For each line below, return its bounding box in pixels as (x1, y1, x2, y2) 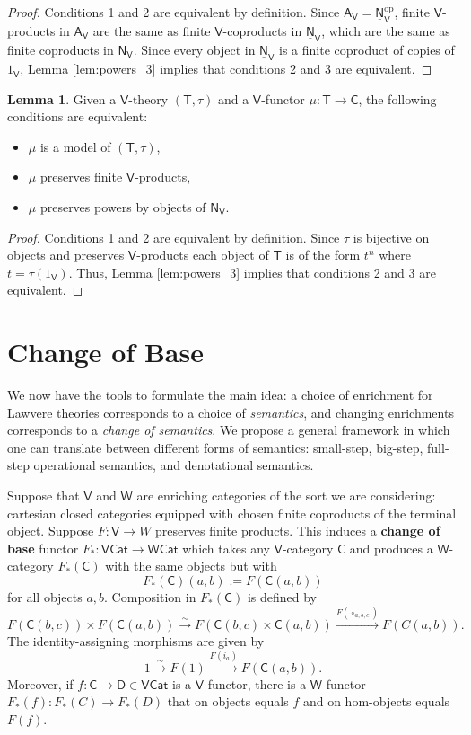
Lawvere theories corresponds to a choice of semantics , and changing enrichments (7, 403, 454, 421)
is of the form (285, 245, 361, 264)
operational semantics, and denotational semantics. (33, 456, 314, 474)
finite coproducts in (7, 40, 114, 59)
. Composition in (104, 588, 196, 607)
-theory (128, 89, 169, 108)
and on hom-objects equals (302, 692, 450, 711)
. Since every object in (133, 40, 256, 59)
